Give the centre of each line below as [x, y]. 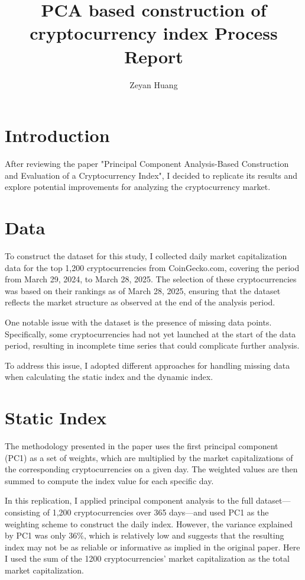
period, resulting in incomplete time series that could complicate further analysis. [152, 345]
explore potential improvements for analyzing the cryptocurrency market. [138, 187]
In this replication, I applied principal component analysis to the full [129, 500]
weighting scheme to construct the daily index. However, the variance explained [149, 523]
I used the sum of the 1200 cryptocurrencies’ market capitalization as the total [147, 558]
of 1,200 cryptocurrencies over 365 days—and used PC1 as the [156, 512]
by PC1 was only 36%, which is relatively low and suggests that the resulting [145, 535]
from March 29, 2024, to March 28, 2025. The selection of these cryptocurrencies [151, 279]
